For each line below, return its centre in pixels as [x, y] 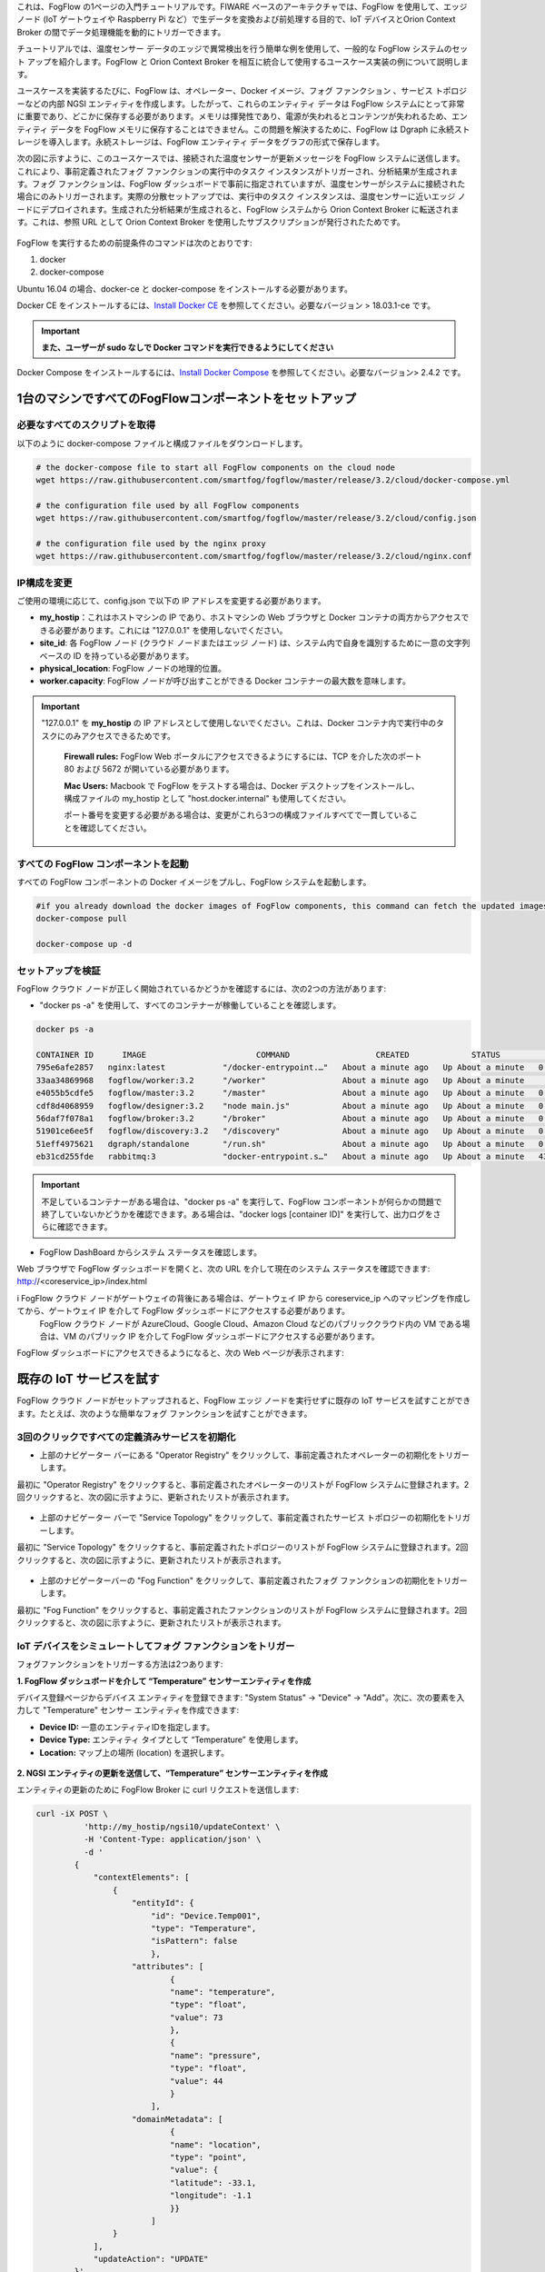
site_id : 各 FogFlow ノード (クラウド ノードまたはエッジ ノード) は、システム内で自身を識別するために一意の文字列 [255, 643]
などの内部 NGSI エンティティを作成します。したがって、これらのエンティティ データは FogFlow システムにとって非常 [244, 104]
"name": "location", [215, 2144]
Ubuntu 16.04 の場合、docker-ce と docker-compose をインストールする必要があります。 [185, 289]
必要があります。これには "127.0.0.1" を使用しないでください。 [171, 630]
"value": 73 [196, 2017]
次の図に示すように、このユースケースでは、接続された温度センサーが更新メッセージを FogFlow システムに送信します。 [241, 158]
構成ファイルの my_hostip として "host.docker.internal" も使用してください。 [208, 799]
